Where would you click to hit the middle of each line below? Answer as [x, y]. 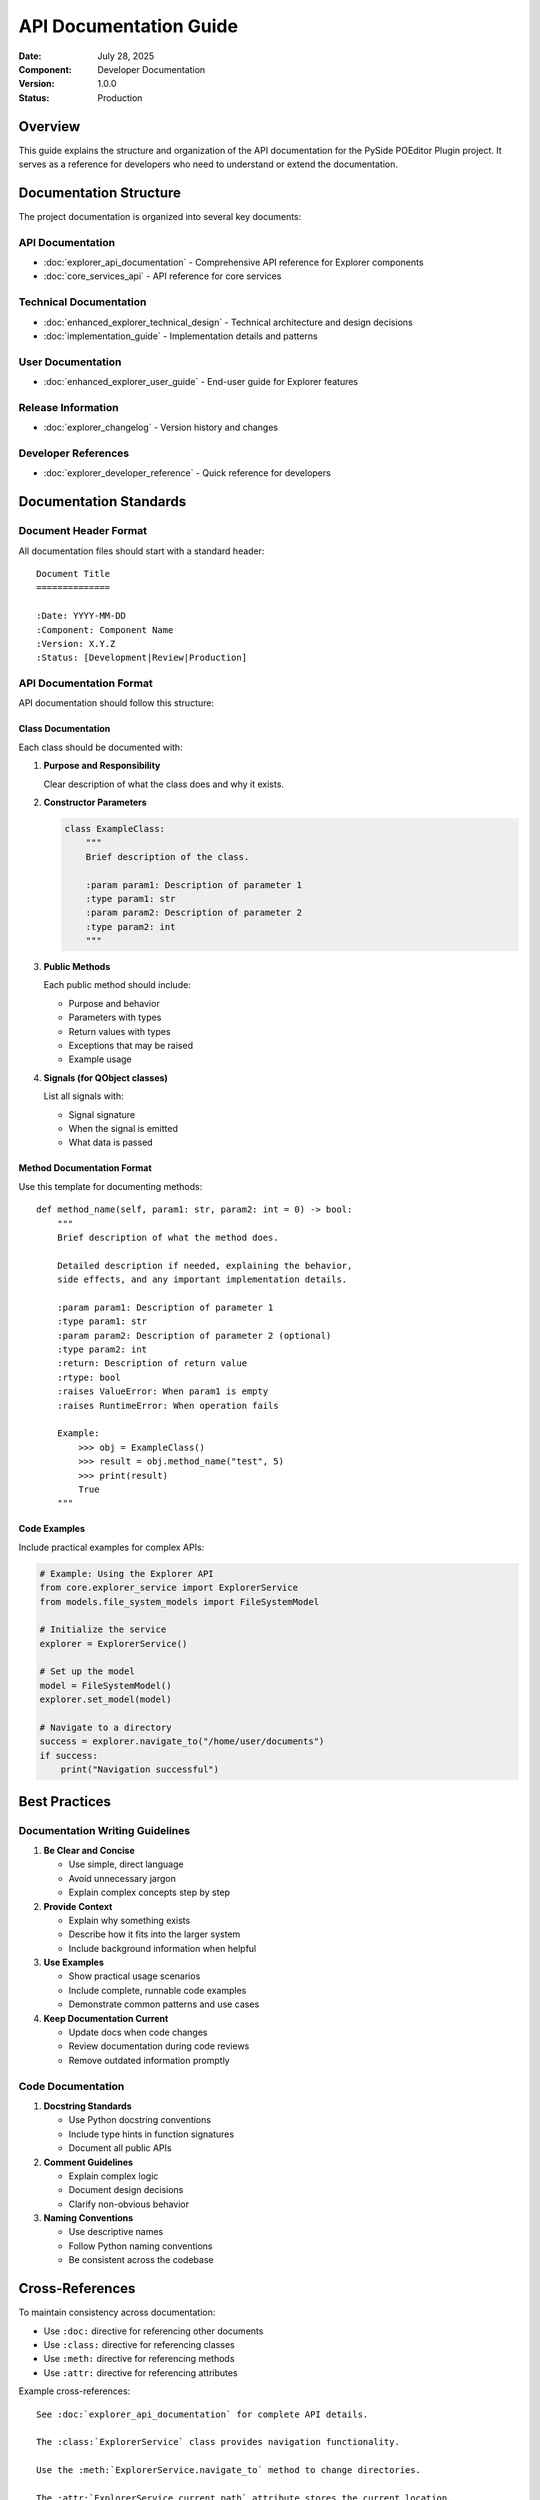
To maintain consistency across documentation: [117, 2312]
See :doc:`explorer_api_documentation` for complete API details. [202, 2414]
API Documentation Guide [128, 26]
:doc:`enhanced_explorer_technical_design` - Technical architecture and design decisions [228, 322]
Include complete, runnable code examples [157, 1990]
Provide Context [78, 1906]
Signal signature [101, 1114]
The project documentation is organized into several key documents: [160, 216]
